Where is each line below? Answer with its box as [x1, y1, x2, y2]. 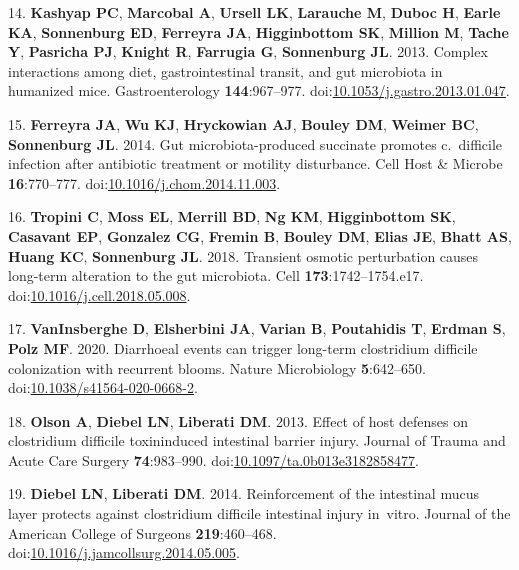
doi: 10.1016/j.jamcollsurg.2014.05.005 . [8, 542, 240, 563]
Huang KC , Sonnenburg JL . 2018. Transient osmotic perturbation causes [8, 245, 479, 266]
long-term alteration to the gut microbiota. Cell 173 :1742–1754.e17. [8, 265, 424, 286]
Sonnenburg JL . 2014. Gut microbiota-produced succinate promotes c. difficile [8, 133, 503, 154]
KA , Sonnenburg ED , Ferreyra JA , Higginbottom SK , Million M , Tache [8, 21, 509, 42]
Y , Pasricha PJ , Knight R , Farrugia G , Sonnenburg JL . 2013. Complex [8, 41, 488, 62]
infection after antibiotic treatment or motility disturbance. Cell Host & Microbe [8, 153, 503, 174]
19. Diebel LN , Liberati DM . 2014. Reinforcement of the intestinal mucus [8, 483, 479, 504]
